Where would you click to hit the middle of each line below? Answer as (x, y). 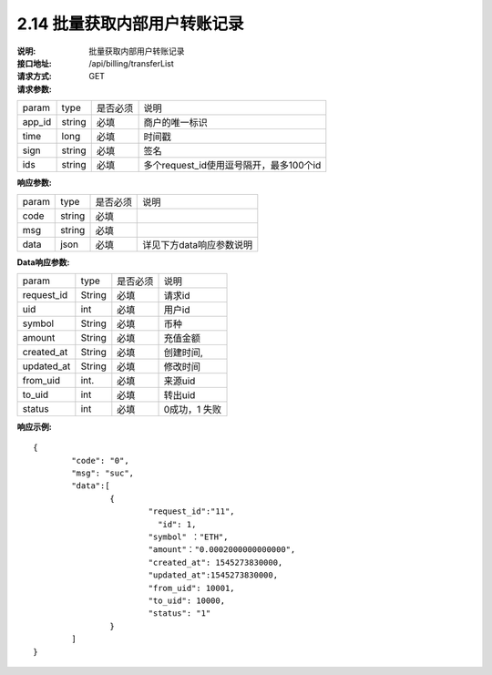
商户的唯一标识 (176, 123)
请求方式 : (34, 77)
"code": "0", (100, 460)
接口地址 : (34, 63)
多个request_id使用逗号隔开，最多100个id (232, 166)
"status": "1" (179, 614)
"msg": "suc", (103, 473)
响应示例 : (34, 426)
